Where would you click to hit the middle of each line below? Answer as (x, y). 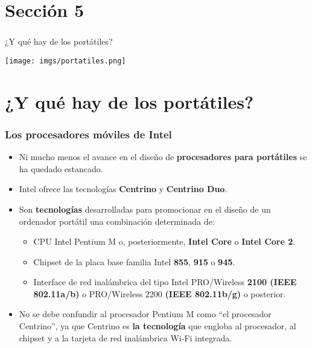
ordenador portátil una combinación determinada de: (117, 221)
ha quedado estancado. (61, 168)
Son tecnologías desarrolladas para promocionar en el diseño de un (145, 209)
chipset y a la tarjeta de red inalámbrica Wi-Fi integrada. (126, 337)
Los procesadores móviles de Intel (88, 134)
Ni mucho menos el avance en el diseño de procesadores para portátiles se (163, 157)
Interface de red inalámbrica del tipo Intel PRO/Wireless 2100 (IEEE (165, 282)
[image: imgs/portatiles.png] (65, 61)
